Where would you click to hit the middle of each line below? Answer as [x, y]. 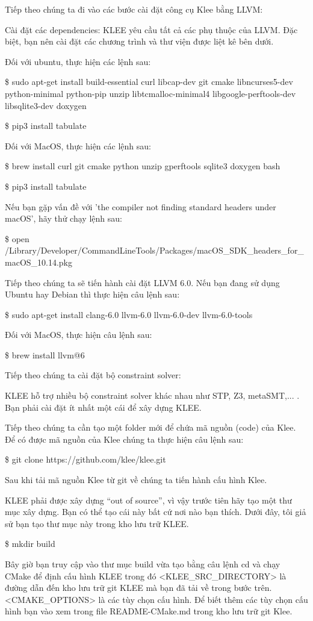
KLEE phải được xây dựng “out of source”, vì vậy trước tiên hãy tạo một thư [148, 500]
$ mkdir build [30, 544]
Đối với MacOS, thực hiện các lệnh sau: [78, 145]
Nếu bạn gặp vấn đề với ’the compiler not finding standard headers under [141, 206]
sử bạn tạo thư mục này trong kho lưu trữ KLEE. [97, 523]
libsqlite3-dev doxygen [46, 105]
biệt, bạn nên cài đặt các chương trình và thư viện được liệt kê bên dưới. [139, 41]
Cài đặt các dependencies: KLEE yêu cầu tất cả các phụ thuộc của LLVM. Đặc [151, 29]
